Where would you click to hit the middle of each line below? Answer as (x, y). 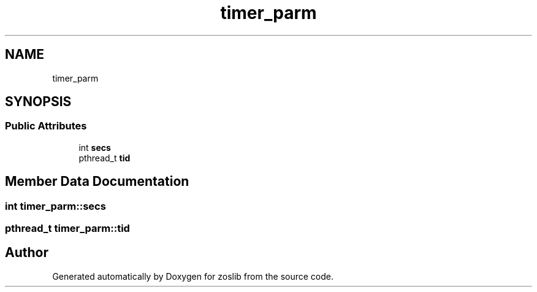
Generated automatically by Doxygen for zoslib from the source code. (193, 276)
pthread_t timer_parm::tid (67, 229)
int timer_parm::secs (55, 206)
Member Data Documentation (97, 182)
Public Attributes (46, 126)
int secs (95, 147)
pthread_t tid (105, 158)
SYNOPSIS (38, 102)
